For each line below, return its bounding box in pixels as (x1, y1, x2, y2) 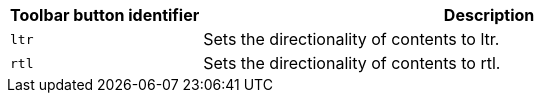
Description (443, 5, 535, 25)
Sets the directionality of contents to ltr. (203, 29, 500, 49)
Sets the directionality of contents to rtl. (203, 53, 501, 73)
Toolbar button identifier (10, 5, 200, 25)
